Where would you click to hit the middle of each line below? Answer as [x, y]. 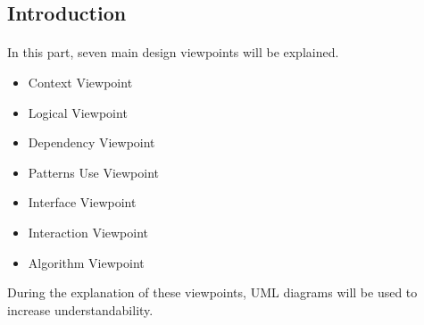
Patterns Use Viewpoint [94, 172]
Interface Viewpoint [82, 202]
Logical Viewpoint [78, 112]
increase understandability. [80, 309]
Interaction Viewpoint [88, 232]
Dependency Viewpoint [91, 142]
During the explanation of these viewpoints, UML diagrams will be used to [212, 292]
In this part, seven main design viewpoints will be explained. [173, 52]
